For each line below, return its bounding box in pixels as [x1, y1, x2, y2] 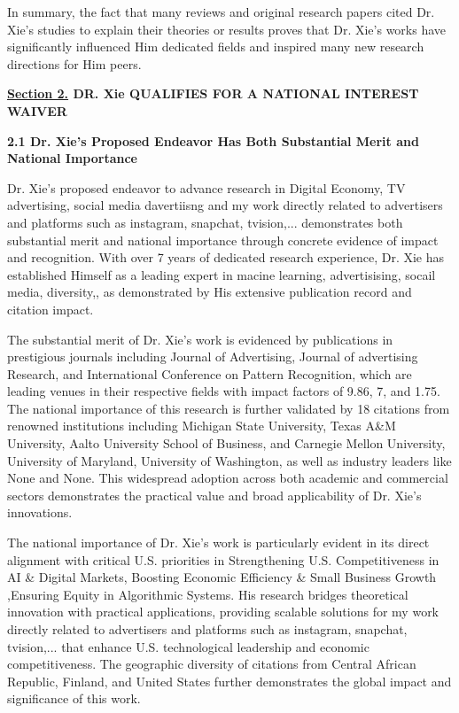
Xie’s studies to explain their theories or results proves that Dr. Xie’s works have [7, 19, 447, 38]
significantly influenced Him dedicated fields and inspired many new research [7, 37, 424, 56]
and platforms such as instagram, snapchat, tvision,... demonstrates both [7, 213, 403, 231]
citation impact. [7, 299, 94, 318]
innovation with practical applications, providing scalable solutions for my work [7, 602, 440, 621]
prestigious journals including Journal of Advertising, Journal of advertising [7, 347, 418, 366]
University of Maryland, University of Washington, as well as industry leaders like [7, 451, 452, 469]
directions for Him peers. [7, 54, 142, 73]
